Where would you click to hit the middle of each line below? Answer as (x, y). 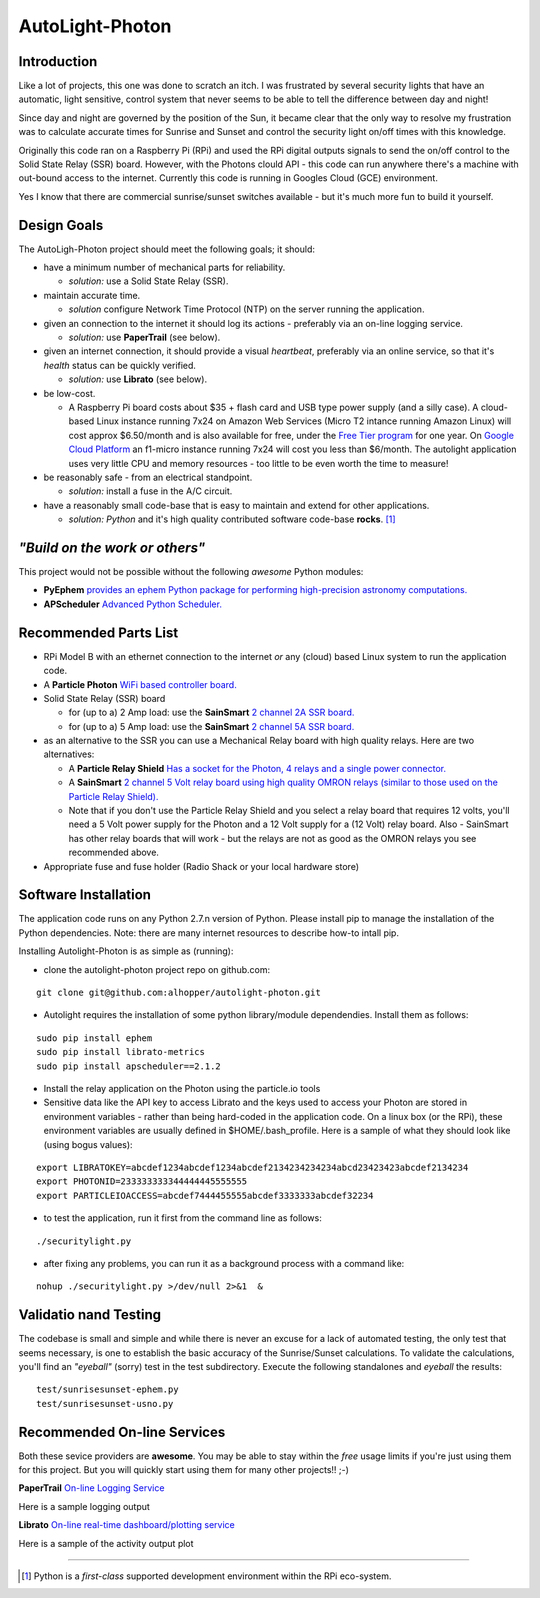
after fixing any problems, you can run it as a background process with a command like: (224, 1263)
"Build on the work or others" (112, 547)
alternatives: (69, 754)
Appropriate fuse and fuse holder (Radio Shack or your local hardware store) (201, 866)
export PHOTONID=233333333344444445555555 (142, 1181)
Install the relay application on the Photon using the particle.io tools (182, 1088)
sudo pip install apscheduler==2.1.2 (129, 1066)
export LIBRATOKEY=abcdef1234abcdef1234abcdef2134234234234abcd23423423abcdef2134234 (252, 1167)
